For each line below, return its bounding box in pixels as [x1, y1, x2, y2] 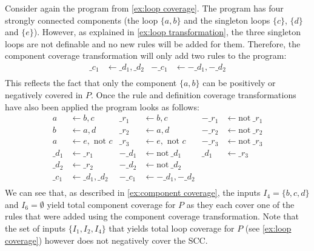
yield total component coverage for [47, 198, 176, 210]
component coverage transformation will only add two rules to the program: [5, 49, 287, 62]
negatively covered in [5, 89, 83, 101]
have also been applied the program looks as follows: [5, 100, 199, 113]
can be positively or [202, 76, 276, 89]
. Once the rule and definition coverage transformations [91, 89, 296, 101]
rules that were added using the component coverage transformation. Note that [5, 210, 299, 223]
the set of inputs [5, 221, 66, 234]
